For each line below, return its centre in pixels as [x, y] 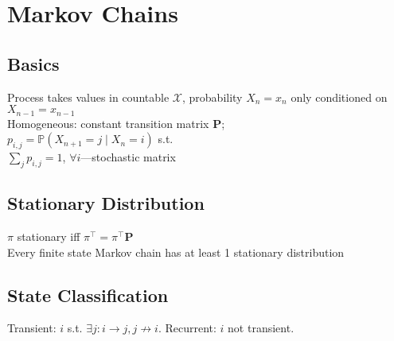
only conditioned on [339, 97]
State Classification [88, 294]
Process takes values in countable [88, 97]
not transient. [261, 328]
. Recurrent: [187, 328]
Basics [33, 63]
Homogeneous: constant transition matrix [108, 123]
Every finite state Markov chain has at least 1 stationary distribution [176, 252]
